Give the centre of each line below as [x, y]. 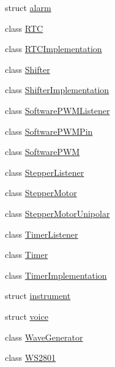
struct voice [27, 316]
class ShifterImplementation [57, 90]
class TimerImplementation [56, 275]
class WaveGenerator [44, 337]
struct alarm [28, 7]
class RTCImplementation [54, 49]
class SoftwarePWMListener [57, 110]
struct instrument [38, 296]
